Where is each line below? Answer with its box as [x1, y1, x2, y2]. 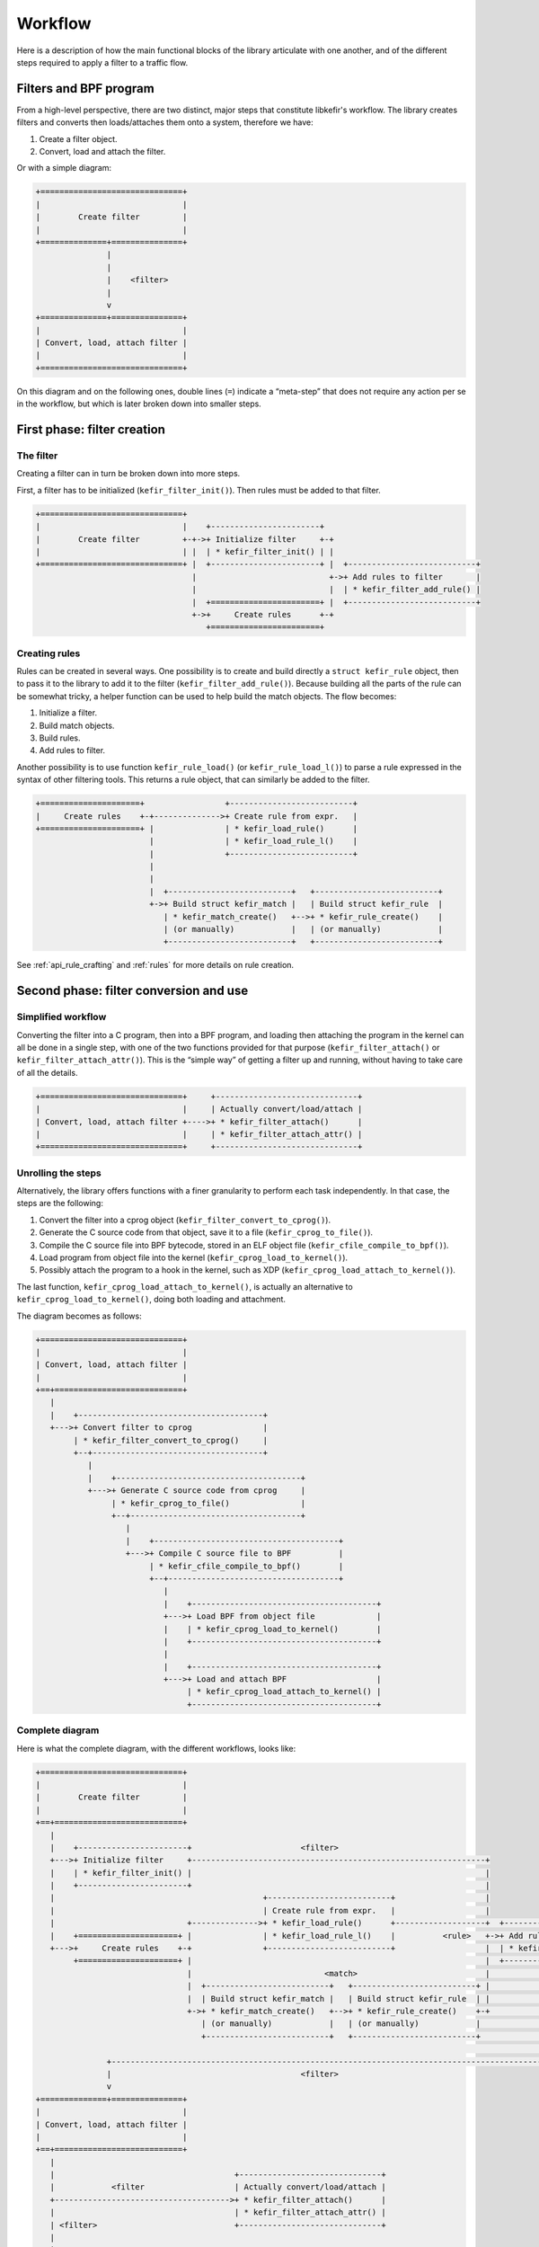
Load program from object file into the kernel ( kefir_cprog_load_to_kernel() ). [39, 1252, 349, 1263]
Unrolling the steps [16, 1167, 102, 1179]
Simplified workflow [16, 1011, 107, 1024]
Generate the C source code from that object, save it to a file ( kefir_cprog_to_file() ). [39, 1227, 373, 1238]
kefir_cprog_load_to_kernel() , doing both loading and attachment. [16, 1294, 287, 1305]
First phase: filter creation [16, 422, 166, 438]
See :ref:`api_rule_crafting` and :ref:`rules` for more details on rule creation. [16, 960, 295, 971]
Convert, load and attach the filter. [39, 147, 166, 157]
